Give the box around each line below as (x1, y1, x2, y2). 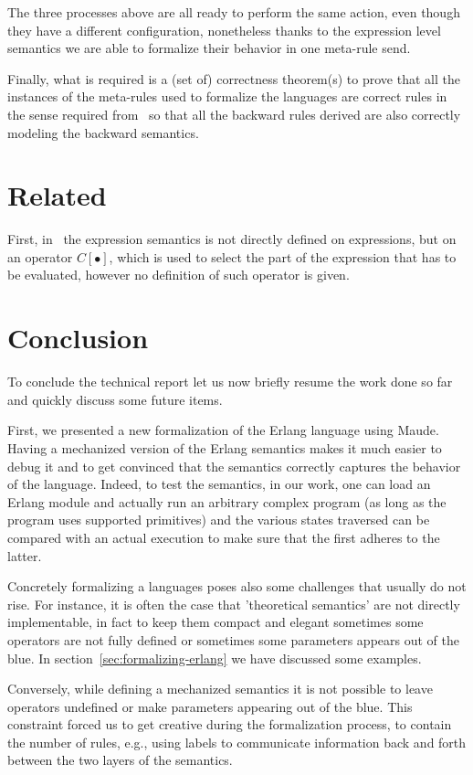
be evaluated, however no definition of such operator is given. (7, 265, 350, 284)
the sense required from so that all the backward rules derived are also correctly (7, 104, 461, 123)
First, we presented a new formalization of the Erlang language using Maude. (7, 420, 439, 440)
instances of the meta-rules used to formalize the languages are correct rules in (7, 87, 447, 106)
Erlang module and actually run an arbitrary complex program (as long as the (7, 492, 447, 511)
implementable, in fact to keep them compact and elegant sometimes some (7, 612, 424, 632)
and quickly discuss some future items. (7, 389, 223, 409)
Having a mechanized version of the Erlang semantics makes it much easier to (7, 438, 442, 457)
